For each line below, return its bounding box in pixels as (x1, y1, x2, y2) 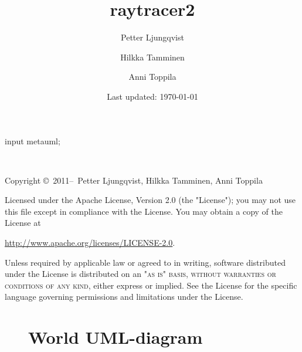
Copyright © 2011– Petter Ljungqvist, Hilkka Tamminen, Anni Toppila (5, 174, 263, 186)
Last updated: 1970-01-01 (107, 90, 198, 102)
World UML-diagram (28, 325, 203, 349)
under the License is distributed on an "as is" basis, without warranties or (5, 268, 276, 280)
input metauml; (5, 134, 60, 147)
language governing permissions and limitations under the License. (5, 290, 243, 303)
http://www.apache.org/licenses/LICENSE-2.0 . (5, 236, 175, 249)
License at (5, 216, 41, 229)
